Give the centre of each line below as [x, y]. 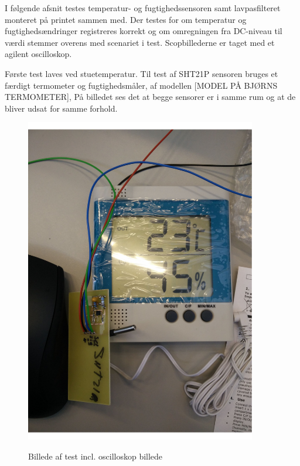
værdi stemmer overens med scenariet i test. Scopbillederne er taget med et [140, 42]
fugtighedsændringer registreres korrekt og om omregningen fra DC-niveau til [144, 31]
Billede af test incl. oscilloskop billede [96, 456]
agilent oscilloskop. [38, 54]
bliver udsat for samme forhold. [61, 108]
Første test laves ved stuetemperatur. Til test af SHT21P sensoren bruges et [142, 73]
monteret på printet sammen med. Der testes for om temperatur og [126, 19]
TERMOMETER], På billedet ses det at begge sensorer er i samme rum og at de [150, 97]
